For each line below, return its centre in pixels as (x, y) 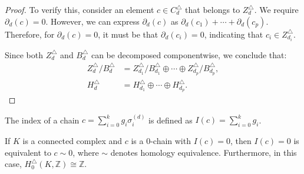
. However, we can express (92, 21)
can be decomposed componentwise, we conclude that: (189, 54)
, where (86, 152)
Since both (24, 54)
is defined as (171, 120)
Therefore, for (30, 34)
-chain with (171, 141)
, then (241, 141)
